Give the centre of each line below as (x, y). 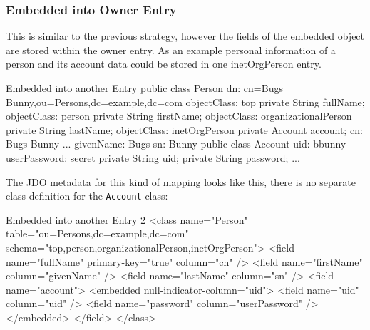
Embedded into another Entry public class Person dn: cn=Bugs (144, 88)
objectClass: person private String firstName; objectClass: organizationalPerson (179, 116)
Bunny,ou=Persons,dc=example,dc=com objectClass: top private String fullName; (185, 102)
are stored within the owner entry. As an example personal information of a (171, 50)
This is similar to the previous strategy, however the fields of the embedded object (185, 36)
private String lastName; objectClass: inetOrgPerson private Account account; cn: (184, 129)
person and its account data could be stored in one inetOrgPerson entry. (164, 64)
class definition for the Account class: (87, 196)
